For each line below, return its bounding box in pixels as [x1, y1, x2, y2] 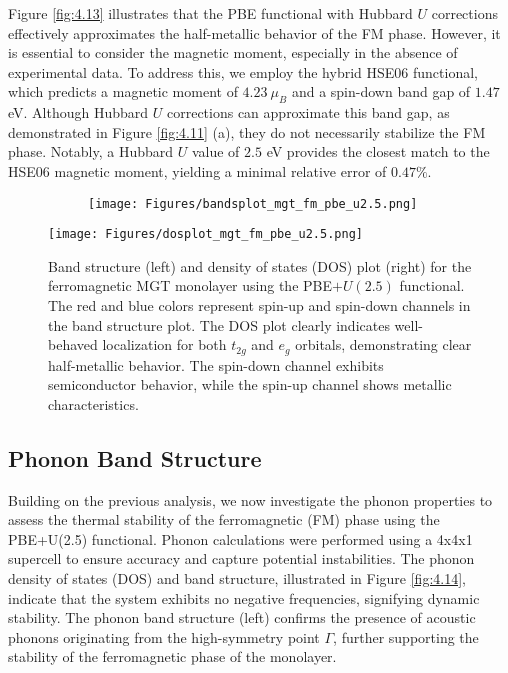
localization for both [102, 334, 227, 355]
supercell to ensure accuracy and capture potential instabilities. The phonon [8, 548, 475, 569]
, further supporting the [333, 626, 479, 647]
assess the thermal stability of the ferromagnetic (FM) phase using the [8, 509, 440, 530]
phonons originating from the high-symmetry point [8, 626, 320, 647]
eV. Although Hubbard [8, 102, 149, 123]
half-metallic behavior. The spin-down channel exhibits [48, 354, 384, 375]
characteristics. [48, 393, 139, 414]
